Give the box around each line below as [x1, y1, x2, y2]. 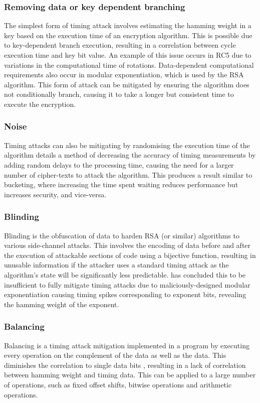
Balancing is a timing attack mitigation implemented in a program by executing [4, 340, 249, 350]
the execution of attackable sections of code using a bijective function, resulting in [4, 249, 256, 260]
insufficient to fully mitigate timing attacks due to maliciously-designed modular [4, 279, 250, 290]
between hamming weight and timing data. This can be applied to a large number [4, 369, 256, 380]
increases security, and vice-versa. [4, 189, 107, 199]
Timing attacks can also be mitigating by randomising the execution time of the [4, 140, 250, 150]
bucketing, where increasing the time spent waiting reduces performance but [4, 179, 238, 190]
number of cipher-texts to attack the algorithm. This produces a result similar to [4, 169, 252, 180]
